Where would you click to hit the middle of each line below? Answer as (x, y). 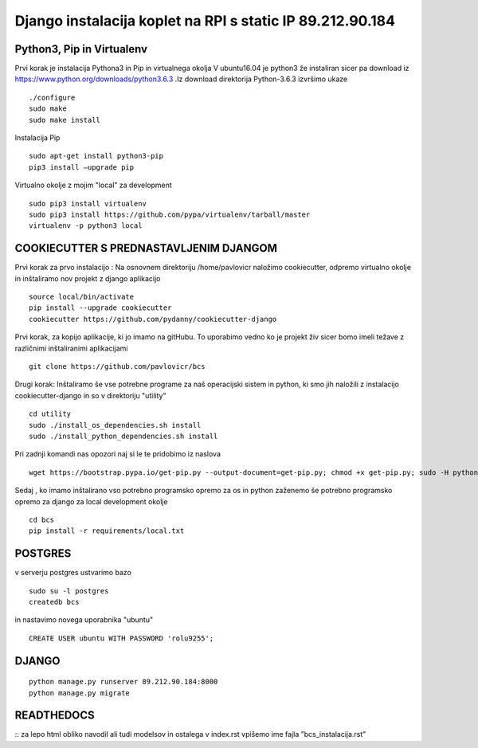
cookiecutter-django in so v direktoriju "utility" (90, 395)
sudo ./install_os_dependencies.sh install (115, 425)
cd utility (50, 414)
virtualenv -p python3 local (86, 226)
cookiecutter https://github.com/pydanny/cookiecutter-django (153, 319)
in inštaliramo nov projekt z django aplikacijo (88, 278)
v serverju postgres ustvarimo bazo (73, 573)
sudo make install (65, 120)
